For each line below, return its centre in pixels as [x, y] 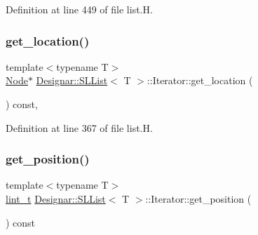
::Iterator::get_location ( [200, 80]
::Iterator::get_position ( [198, 199]
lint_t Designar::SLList [56, 199]
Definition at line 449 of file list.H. [79, 9]
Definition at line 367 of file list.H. [79, 127]
